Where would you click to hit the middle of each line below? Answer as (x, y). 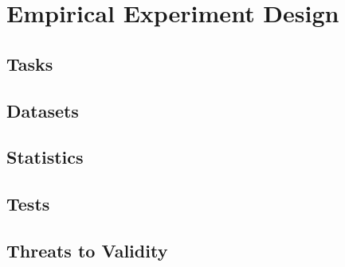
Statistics (45, 157)
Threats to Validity (87, 250)
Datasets (43, 110)
